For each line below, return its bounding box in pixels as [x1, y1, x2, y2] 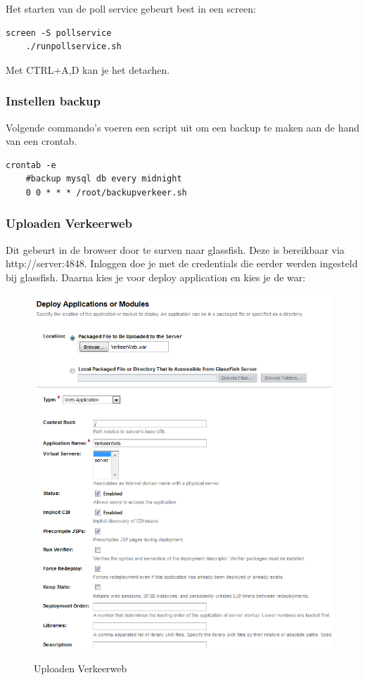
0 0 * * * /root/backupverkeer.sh [25, 187, 187, 198]
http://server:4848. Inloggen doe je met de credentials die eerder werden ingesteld [6, 256, 358, 271]
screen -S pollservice [6, 27, 112, 38]
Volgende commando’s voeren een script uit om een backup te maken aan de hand [6, 120, 360, 134]
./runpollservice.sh [25, 41, 122, 52]
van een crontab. [6, 134, 77, 148]
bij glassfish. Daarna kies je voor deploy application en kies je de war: [6, 269, 306, 284]
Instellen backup [6, 92, 101, 110]
